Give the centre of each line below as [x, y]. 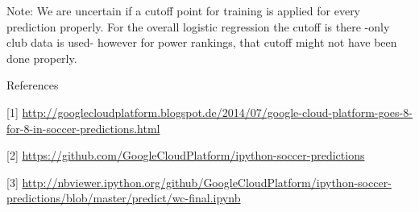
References [33, 85]
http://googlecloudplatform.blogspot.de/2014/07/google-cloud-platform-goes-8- [217, 112]
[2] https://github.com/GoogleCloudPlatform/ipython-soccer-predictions [186, 155]
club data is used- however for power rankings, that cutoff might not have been [202, 42]
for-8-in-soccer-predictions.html [83, 128]
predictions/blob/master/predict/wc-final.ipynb [124, 198]
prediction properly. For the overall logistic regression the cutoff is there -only [198, 26]
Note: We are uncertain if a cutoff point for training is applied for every [184, 10]
